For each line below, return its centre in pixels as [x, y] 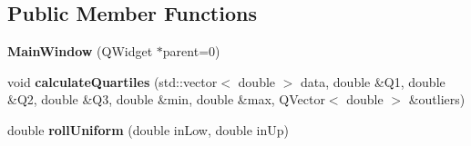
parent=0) [191, 51]
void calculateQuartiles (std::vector [113, 81]
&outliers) [437, 99]
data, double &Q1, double [373, 81]
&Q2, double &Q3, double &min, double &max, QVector [166, 99]
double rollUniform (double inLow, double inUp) [148, 129]
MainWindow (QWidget [80, 51]
